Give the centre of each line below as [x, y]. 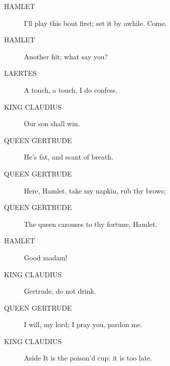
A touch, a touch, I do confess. [71, 90]
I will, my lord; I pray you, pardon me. [83, 324]
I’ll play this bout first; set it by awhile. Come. [95, 23]
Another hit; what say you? [66, 56]
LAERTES [20, 73]
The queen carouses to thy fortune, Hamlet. [91, 224]
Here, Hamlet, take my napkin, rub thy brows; [95, 190]
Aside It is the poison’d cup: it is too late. [88, 358]
